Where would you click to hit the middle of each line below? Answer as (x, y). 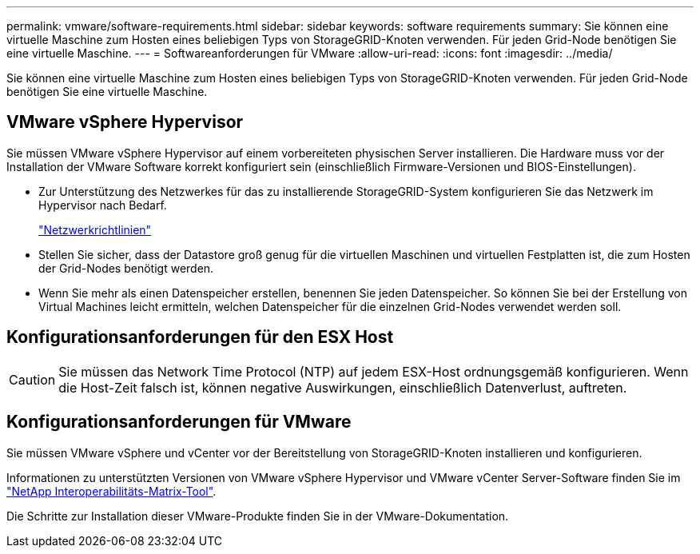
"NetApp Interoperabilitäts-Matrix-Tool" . (111, 491)
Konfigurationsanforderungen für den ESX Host (200, 337)
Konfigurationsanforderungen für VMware (179, 422)
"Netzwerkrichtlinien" (95, 229)
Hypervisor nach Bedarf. (103, 205)
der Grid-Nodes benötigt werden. (126, 268)
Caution (32, 379)
